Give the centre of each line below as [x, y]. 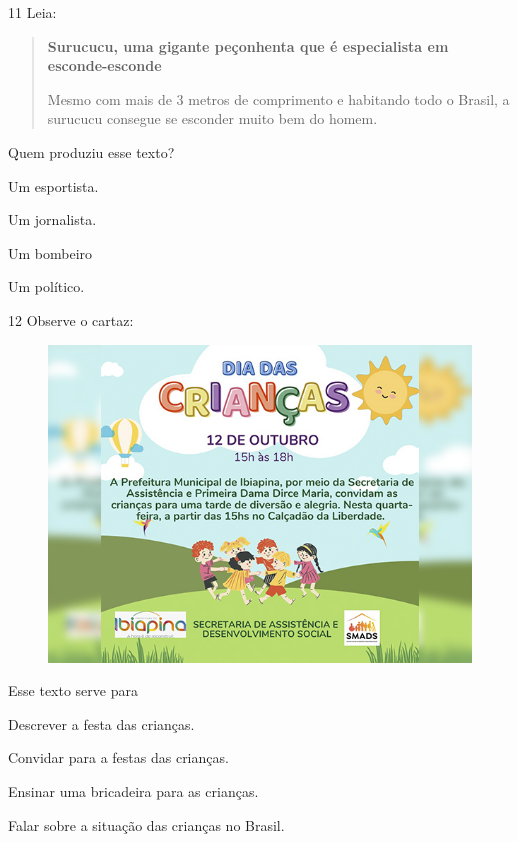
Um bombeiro [50, 252]
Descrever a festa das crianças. [101, 723]
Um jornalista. [52, 219]
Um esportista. [53, 185]
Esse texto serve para [73, 690]
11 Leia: [32, 12]
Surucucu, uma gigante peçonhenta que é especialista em [248, 45]
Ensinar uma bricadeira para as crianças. [133, 790]
